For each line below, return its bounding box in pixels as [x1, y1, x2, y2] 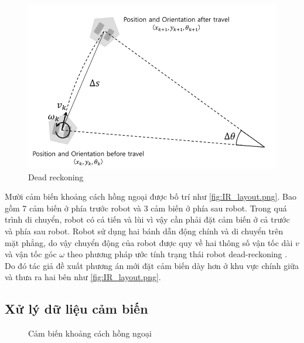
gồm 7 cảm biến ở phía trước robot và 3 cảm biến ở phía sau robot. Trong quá [5, 201, 287, 214]
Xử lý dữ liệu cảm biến [5, 300, 148, 318]
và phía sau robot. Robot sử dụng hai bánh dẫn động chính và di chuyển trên [5, 224, 283, 237]
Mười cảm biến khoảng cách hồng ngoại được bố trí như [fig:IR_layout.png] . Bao [5, 190, 296, 203]
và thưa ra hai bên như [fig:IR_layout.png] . [5, 271, 161, 283]
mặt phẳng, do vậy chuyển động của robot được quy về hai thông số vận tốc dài [5, 236, 293, 248]
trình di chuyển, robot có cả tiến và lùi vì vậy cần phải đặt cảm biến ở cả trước [5, 213, 290, 226]
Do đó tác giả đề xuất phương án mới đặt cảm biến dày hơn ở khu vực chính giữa [5, 259, 299, 271]
